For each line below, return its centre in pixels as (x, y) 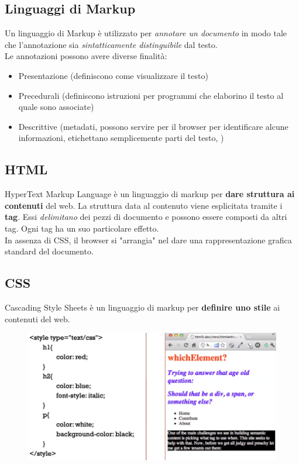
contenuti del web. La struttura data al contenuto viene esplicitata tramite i (144, 205)
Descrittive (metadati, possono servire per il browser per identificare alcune (153, 126)
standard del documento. (49, 251)
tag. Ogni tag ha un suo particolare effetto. (82, 228)
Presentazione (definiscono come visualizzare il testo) (113, 75)
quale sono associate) (56, 107)
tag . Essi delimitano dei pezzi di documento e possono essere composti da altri (146, 217)
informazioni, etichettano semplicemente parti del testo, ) (121, 138)
